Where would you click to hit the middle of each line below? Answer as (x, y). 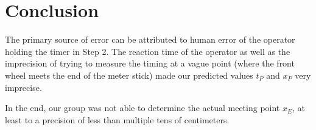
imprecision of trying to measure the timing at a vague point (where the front (150, 63)
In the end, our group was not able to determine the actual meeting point (142, 108)
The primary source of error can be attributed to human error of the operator (150, 39)
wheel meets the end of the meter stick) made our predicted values (129, 75)
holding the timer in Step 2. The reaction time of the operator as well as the (148, 51)
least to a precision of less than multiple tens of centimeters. (117, 119)
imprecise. (23, 87)
